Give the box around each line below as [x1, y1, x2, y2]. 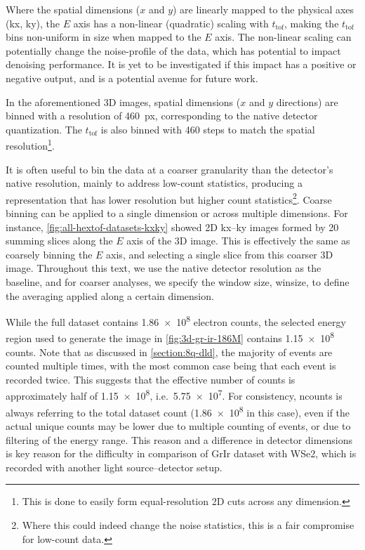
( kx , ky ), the [6, 15, 60, 30]
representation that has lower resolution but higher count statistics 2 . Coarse [6, 190, 332, 207]
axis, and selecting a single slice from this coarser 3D [106, 247, 333, 261]
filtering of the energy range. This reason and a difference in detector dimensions [6, 432, 353, 447]
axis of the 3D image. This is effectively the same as [126, 233, 350, 248]
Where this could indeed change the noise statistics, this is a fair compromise [22, 517, 354, 532]
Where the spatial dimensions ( [6, 2, 140, 16]
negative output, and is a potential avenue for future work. [6, 70, 258, 85]
